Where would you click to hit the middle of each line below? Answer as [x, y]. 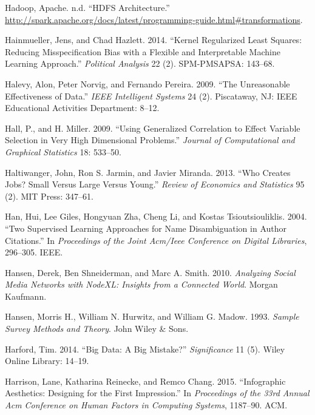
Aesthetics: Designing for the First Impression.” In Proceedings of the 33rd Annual [157, 393]
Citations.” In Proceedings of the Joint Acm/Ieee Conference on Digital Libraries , [156, 240]
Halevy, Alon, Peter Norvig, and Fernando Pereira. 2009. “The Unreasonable [147, 83]
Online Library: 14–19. [47, 361]
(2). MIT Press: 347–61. [49, 196]
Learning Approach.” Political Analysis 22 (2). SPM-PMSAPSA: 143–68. [140, 63]
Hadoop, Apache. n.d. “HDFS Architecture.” [87, 7]
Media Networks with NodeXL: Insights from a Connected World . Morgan [141, 284]
